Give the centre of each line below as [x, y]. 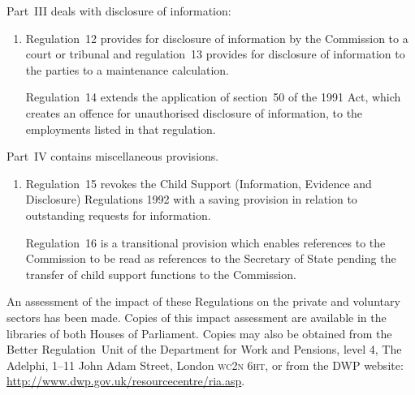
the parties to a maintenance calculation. [127, 69]
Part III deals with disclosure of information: [119, 11]
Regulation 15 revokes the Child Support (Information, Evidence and [199, 183]
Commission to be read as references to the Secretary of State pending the [211, 258]
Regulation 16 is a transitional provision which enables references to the [205, 242]
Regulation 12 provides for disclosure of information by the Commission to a [217, 38]
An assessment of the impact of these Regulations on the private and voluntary [203, 301]
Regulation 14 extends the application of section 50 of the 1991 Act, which [213, 97]
